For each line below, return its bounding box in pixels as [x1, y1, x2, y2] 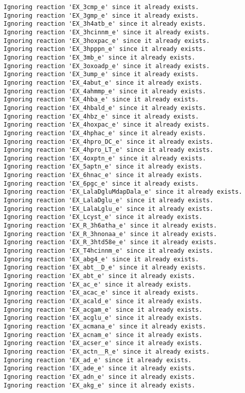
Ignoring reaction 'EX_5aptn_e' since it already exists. [4, 163, 203, 171]
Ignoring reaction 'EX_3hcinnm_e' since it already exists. [4, 28, 210, 36]
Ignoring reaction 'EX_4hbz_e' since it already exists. [4, 113, 199, 120]
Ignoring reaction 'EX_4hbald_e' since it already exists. [4, 104, 206, 111]
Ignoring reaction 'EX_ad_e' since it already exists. [4, 356, 192, 364]
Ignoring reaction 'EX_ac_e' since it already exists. [4, 280, 192, 288]
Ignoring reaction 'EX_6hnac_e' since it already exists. [4, 172, 203, 179]
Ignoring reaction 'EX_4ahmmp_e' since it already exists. [4, 87, 206, 95]
